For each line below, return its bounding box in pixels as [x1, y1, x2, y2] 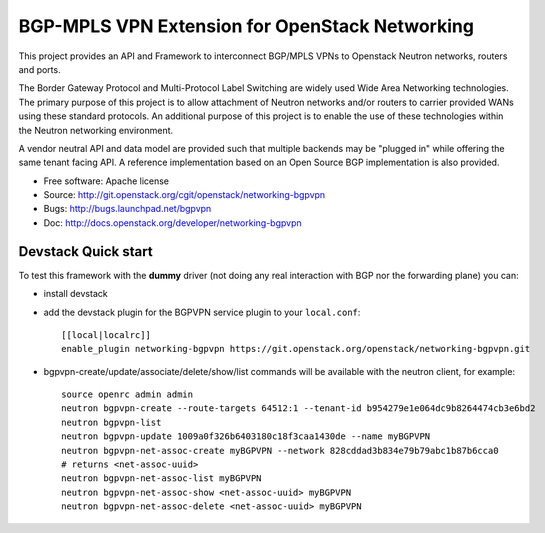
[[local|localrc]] [61, 329, 152, 340]
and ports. [18, 63, 61, 75]
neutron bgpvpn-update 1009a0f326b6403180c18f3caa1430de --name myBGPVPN [61, 431, 431, 442]
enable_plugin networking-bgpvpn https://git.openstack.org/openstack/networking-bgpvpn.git [61, 343, 531, 355]
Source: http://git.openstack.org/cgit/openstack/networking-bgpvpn [43, 189, 326, 201]
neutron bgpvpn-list [61, 416, 162, 428]
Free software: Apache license [43, 175, 170, 187]
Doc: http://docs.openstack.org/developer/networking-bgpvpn [43, 216, 302, 229]
